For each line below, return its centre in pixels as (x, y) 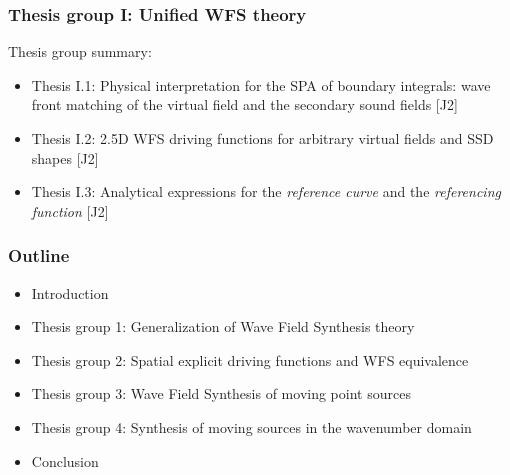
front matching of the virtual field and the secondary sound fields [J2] (244, 104)
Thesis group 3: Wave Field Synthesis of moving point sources (221, 393)
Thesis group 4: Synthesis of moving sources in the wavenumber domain (251, 426)
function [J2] (70, 210)
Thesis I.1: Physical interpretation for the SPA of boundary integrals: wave (261, 84)
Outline (39, 255)
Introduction (70, 292)
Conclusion (65, 460)
